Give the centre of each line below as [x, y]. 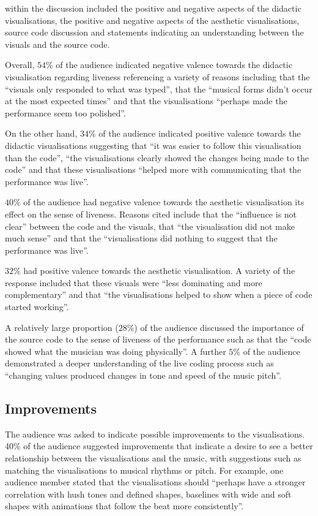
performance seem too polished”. [65, 112]
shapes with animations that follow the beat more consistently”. [124, 506]
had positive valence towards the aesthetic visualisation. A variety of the [159, 271]
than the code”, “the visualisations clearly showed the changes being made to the [157, 157]
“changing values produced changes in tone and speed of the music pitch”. [143, 375]
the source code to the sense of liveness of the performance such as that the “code [158, 339]
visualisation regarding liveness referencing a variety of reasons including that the [157, 76]
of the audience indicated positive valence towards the [200, 133]
